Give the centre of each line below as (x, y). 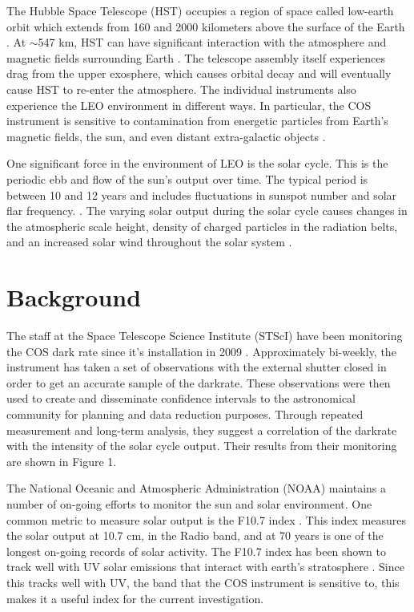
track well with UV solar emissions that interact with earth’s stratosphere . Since (205, 567)
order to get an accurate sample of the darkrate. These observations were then (199, 382)
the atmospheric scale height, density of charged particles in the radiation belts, (202, 226)
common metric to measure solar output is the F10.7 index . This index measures (206, 519)
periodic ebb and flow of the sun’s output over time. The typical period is (187, 178)
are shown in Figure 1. (62, 461)
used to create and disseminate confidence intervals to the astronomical (181, 398)
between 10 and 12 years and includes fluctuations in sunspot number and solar (202, 195)
